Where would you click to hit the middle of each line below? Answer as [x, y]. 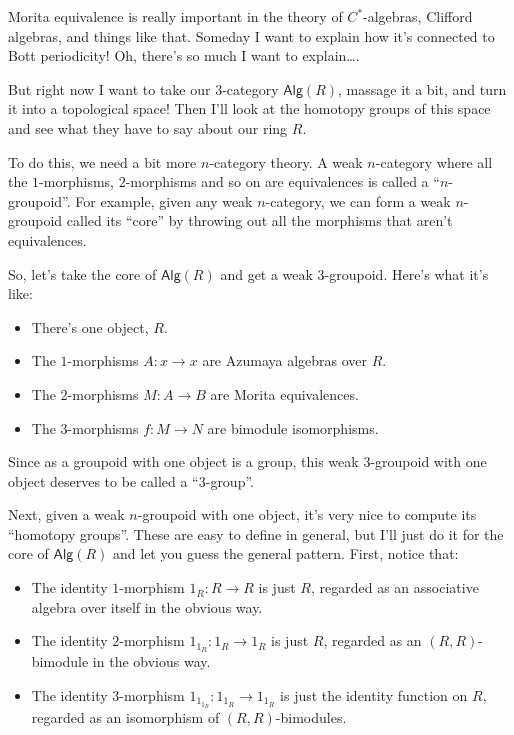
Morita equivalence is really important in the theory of [175, 16]
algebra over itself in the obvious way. [147, 606]
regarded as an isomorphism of [125, 717]
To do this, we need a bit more [102, 161]
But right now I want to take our [109, 88]
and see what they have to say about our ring [148, 127]
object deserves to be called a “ [103, 480]
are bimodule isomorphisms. [293, 427]
